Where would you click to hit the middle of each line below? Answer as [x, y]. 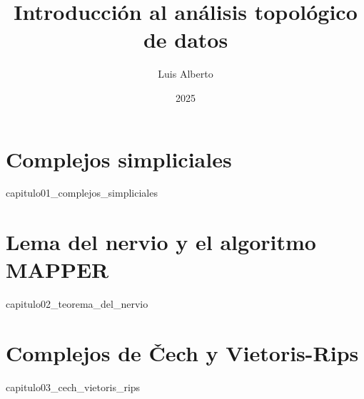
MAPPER [57, 270]
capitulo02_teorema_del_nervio [77, 304]
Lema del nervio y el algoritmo [161, 242]
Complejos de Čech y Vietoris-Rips [182, 353]
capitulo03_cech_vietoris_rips [73, 387]
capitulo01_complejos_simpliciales [82, 193]
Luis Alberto [186, 74]
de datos [186, 40]
